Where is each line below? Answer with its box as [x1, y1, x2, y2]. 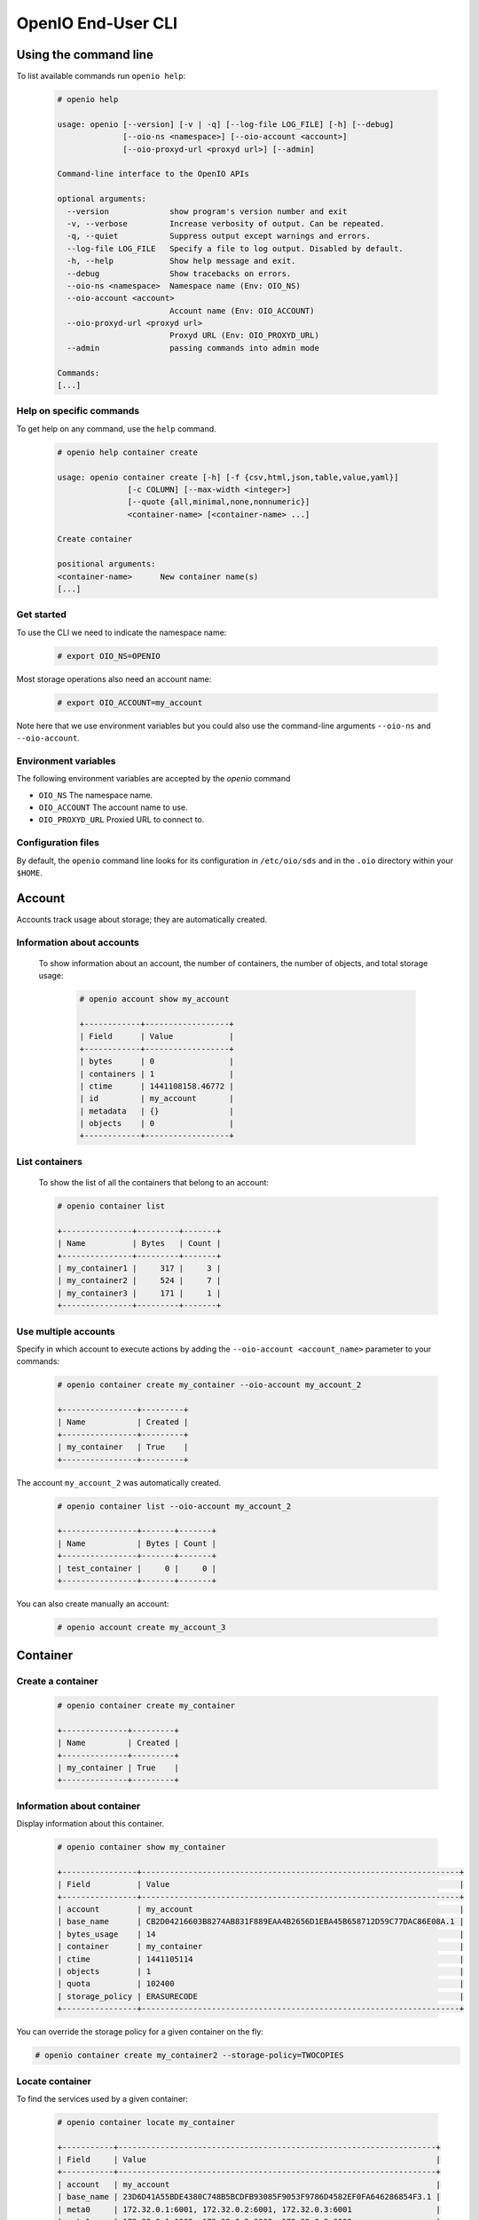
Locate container [16, 2074, 92, 2087]
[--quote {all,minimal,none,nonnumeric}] [127, 497, 310, 507]
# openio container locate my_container [57, 2117, 235, 2127]
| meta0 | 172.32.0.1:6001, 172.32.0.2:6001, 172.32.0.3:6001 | [57, 2204, 441, 2215]
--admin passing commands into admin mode [67, 343, 319, 353]
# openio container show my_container [57, 1843, 226, 1852]
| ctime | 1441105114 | [57, 1954, 465, 1964]
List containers [16, 1155, 83, 1168]
